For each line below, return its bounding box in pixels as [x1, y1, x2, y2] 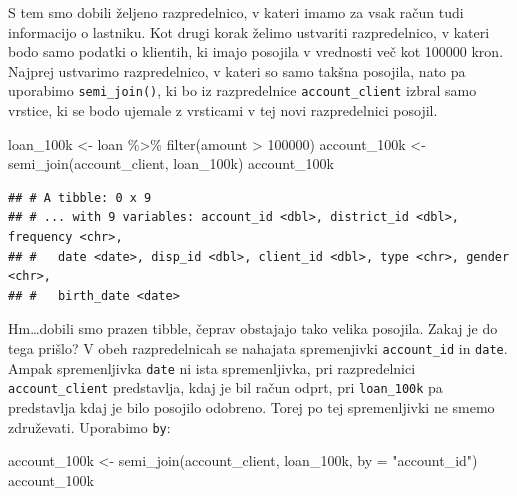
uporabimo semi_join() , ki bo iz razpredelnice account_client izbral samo [8, 80, 477, 101]
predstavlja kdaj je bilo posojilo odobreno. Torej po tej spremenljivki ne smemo [8, 396, 495, 417]
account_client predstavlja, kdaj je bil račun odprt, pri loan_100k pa [8, 377, 443, 398]
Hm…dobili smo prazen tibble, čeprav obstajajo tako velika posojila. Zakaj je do [8, 318, 498, 339]
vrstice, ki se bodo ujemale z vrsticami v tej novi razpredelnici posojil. [8, 100, 438, 121]
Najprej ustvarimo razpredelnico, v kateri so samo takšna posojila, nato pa [8, 60, 466, 81]
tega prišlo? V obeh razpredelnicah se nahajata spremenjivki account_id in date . [8, 337, 508, 358]
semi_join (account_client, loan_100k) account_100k [8, 153, 334, 174]
